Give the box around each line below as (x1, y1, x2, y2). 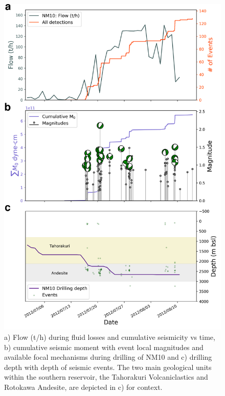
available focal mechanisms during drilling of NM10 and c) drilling (4, 352, 212, 362)
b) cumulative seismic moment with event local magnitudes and (4, 341, 204, 352)
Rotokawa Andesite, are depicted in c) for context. (4, 382, 163, 392)
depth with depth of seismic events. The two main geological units (4, 361, 212, 372)
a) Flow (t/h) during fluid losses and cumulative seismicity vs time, (4, 332, 215, 342)
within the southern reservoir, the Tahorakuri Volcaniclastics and (4, 372, 208, 382)
